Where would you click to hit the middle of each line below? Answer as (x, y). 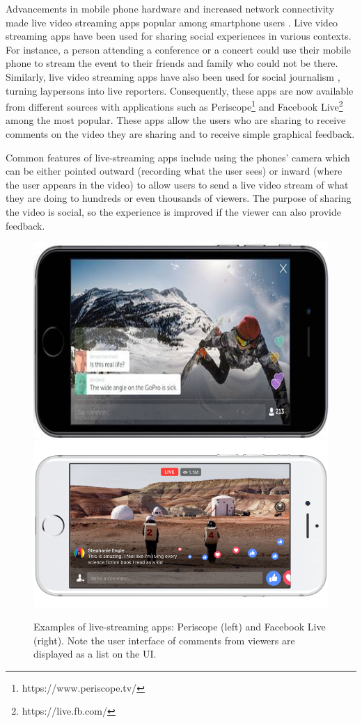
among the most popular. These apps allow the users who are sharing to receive (176, 120)
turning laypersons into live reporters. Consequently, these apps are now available (180, 90)
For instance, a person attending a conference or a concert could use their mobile (179, 49)
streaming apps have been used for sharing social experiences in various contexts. (179, 36)
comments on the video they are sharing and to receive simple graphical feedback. (180, 134)
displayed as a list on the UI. (95, 654)
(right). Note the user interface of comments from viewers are (164, 640)
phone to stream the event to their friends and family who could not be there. (172, 63)
